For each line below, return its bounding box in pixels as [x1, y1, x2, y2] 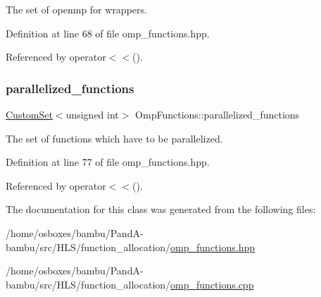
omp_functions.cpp [170, 277, 254, 291]
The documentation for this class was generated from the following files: [6, 202, 316, 217]
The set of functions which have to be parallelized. [6, 131, 223, 145]
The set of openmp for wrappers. [6, 2, 147, 16]
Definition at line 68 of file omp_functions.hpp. [6, 25, 210, 40]
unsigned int [65, 107, 119, 121]
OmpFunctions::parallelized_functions [135, 107, 300, 121]
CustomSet [6, 107, 53, 121]
